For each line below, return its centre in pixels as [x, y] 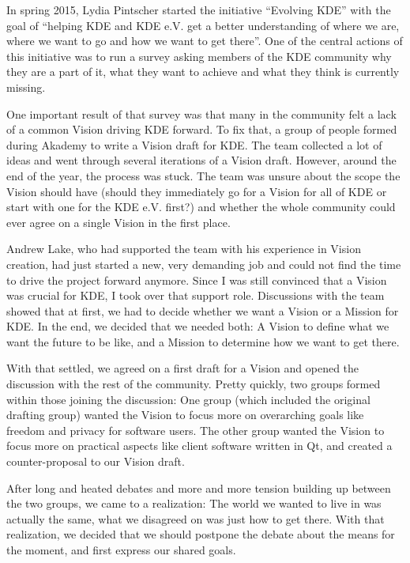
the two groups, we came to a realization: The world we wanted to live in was [194, 503]
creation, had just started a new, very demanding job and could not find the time [204, 264]
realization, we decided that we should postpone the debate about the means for [201, 534]
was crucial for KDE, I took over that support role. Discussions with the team [196, 295]
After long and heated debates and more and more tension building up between [199, 487]
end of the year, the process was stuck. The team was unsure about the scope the [203, 175]
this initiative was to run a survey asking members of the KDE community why [199, 56]
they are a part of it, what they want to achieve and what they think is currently [203, 72]
